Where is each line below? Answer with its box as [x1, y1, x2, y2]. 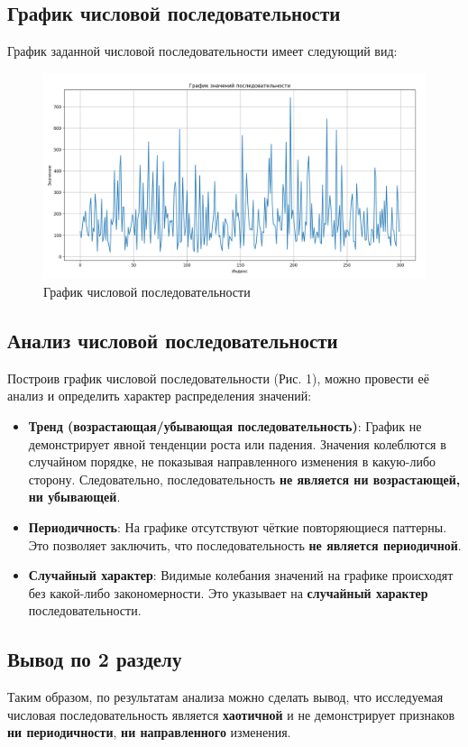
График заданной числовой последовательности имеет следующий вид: [7, 41, 398, 60]
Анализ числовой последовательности [7, 326, 338, 354]
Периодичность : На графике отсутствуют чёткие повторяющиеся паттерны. [28, 517, 447, 536]
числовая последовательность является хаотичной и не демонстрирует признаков [7, 705, 455, 724]
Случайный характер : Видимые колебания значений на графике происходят [28, 566, 454, 585]
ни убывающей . [28, 487, 121, 506]
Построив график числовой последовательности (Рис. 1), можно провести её [7, 368, 429, 387]
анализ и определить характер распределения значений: [7, 386, 312, 405]
